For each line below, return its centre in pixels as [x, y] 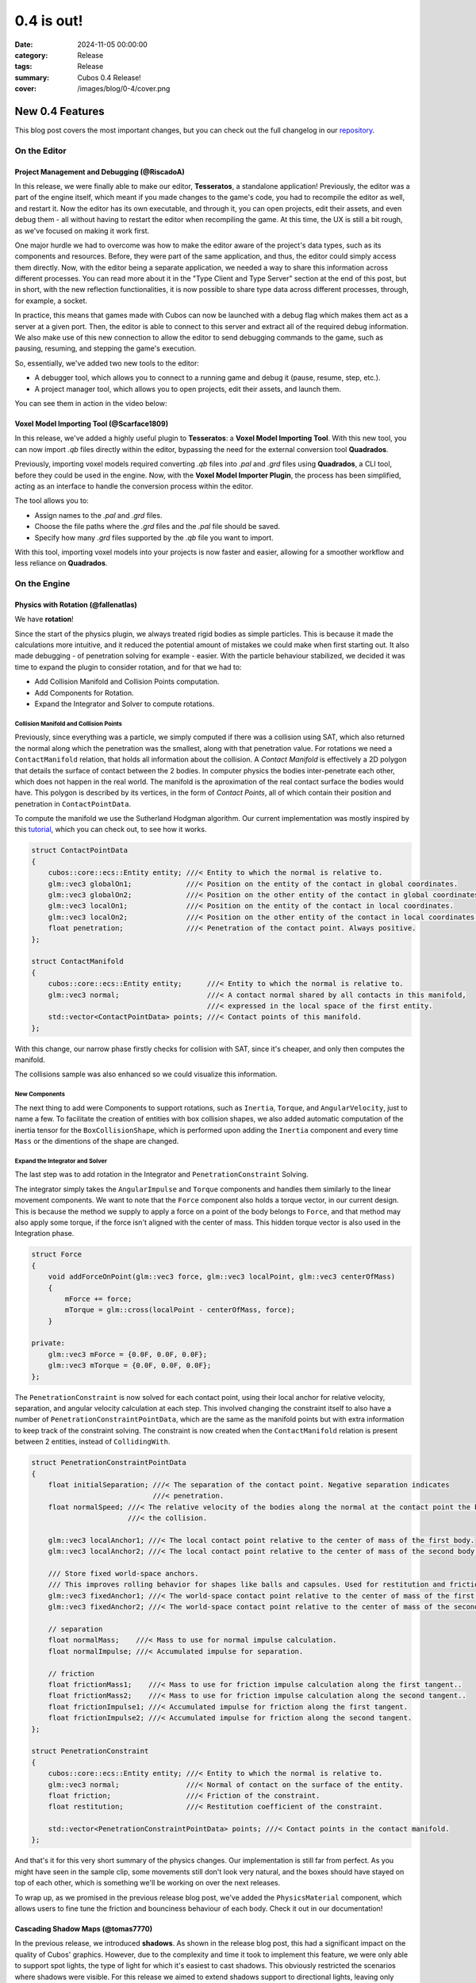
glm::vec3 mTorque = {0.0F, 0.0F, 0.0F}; [130, 1365]
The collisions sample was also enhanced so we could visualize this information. [146, 1074]
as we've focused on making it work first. [82, 231]
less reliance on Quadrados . [61, 563]
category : [31, 55]
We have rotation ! [44, 619]
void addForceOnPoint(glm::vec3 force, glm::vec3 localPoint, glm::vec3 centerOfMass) [222, 1277]
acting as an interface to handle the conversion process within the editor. [134, 486]
